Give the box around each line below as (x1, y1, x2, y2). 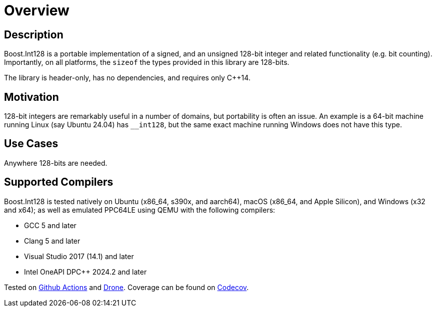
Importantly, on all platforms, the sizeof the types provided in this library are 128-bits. (4, 58, 289, 67)
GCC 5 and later (24, 221, 76, 230)
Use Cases (4, 137, 58, 150)
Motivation (4, 90, 59, 103)
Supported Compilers (4, 176, 113, 189)
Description (4, 28, 63, 41)
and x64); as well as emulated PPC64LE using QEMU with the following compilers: (4, 205, 275, 214)
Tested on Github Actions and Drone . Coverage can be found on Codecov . (4, 283, 249, 292)
